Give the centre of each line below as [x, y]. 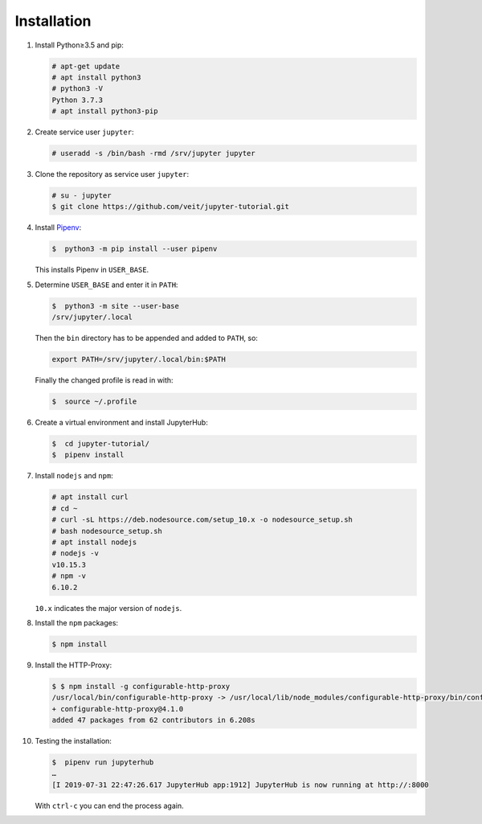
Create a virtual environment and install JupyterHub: [121, 423]
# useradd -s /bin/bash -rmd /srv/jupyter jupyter [154, 154]
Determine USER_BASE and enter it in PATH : [106, 285]
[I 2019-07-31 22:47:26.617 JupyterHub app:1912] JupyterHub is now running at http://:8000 [240, 785]
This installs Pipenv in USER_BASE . [92, 270]
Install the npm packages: [77, 622]
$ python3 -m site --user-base [116, 306]
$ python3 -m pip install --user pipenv [135, 249]
